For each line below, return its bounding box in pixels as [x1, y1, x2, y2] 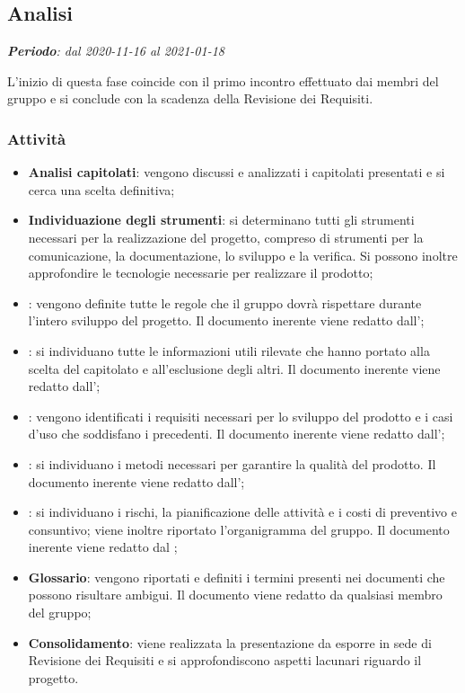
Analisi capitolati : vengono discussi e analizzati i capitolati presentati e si [28, 163, 445, 182]
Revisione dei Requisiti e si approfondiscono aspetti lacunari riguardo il [28, 651, 422, 670]
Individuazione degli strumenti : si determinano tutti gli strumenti [28, 210, 415, 229]
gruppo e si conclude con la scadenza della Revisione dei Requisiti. [7, 89, 373, 108]
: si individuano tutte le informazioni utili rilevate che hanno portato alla [28, 341, 430, 360]
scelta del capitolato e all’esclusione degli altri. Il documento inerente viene [28, 359, 441, 378]
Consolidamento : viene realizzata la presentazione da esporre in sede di [28, 633, 432, 652]
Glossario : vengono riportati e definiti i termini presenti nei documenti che [28, 567, 445, 586]
